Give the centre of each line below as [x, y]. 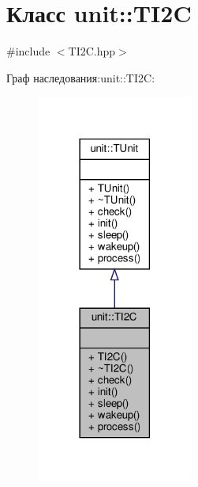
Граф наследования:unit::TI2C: [81, 77]
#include [28, 51]
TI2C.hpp [92, 51]
